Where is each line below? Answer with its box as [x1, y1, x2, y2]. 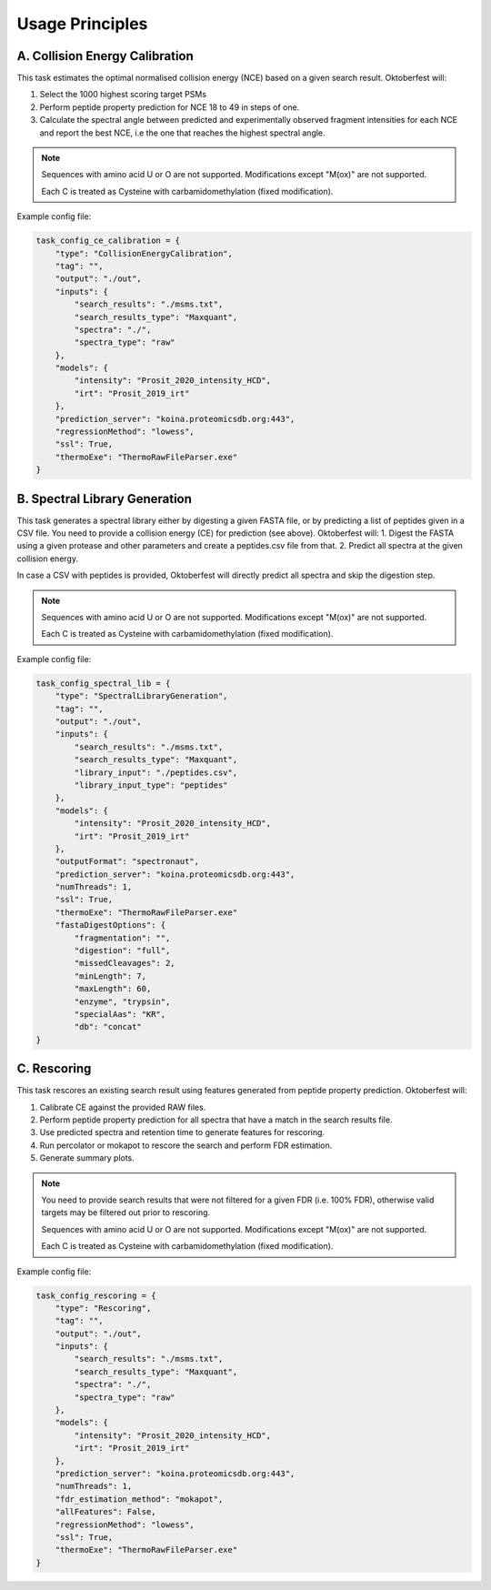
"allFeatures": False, [55, 1506, 156, 1517]
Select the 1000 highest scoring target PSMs [39, 89, 207, 100]
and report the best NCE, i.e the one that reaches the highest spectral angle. [39, 127, 326, 138]
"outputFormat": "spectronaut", [55, 856, 200, 867]
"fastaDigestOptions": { [55, 920, 166, 931]
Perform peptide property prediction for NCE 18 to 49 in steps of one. [39, 101, 300, 113]
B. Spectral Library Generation [16, 491, 193, 507]
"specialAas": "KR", [74, 1009, 166, 1019]
